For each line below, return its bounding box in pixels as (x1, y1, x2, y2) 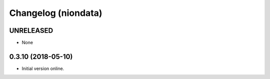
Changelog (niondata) (9, 7, 102, 18)
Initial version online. (21, 65, 64, 72)
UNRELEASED (9, 26, 53, 35)
